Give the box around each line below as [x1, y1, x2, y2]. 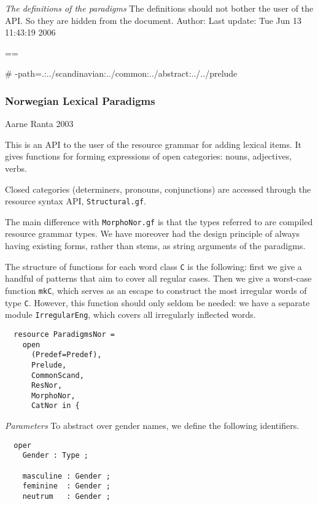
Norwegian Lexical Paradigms [5, 93, 155, 108]
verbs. [5, 161, 27, 174]
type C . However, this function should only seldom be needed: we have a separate [5, 296, 310, 309]
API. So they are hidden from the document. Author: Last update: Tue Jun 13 [5, 13, 302, 26]
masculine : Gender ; [22, 471, 111, 480]
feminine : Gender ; [22, 482, 111, 491]
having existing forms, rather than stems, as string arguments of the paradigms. [5, 239, 306, 252]
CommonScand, [31, 371, 84, 380]
